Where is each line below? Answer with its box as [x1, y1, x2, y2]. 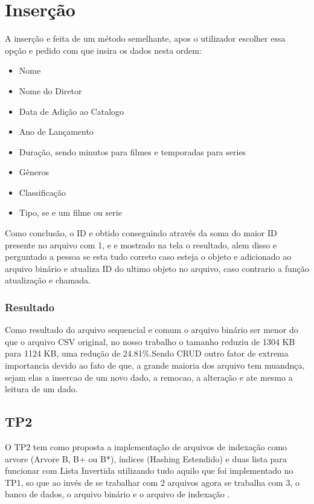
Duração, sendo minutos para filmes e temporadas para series [19, 145, 246, 158]
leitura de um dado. [5, 383, 78, 395]
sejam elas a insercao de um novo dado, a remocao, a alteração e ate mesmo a [5, 370, 293, 383]
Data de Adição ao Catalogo [19, 105, 124, 117]
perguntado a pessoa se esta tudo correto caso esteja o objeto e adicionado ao [5, 250, 292, 263]
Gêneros [19, 166, 50, 178]
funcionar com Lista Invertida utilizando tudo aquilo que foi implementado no [5, 464, 293, 477]
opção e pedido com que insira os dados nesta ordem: [5, 44, 202, 56]
